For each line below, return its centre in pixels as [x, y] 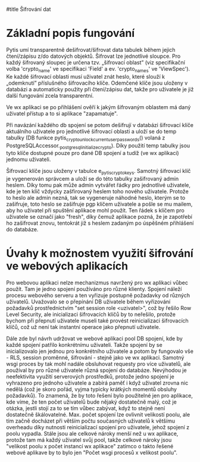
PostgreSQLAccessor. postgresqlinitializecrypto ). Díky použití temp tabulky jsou [98, 146]
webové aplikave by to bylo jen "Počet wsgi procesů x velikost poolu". [92, 452]
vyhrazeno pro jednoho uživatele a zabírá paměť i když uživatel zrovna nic [97, 383]
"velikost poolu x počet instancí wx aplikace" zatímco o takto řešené [90, 447]
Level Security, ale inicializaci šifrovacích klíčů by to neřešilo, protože [91, 314]
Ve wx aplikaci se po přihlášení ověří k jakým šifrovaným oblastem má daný [99, 107]
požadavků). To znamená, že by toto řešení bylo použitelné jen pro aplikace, [100, 396]
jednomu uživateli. [29, 159]
